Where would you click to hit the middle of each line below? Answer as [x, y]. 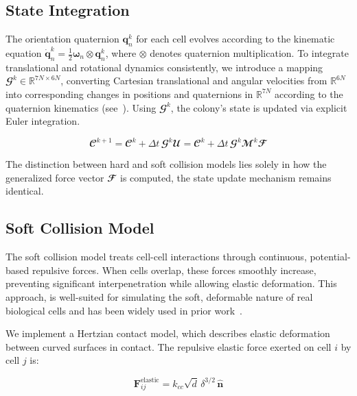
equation [24, 53]
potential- [330, 257]
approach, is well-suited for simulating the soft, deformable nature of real [159, 297]
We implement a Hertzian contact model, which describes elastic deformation [168, 333]
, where [121, 53]
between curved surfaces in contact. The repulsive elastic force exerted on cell [169, 346]
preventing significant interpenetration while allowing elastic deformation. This [171, 283]
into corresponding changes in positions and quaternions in [129, 94]
